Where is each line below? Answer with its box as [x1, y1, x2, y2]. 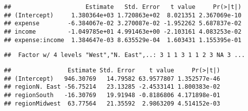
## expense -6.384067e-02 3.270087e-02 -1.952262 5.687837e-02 [4, 20, 242, 27]
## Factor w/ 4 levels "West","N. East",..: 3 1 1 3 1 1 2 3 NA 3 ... [4, 52, 245, 59]
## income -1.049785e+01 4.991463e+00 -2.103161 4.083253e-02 [4, 28, 242, 35]
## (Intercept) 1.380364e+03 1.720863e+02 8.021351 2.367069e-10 [4, 11, 242, 19]
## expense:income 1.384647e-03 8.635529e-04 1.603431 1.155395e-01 [4, 36, 242, 44]
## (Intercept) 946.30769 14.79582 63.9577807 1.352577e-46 [4, 75, 220, 82]
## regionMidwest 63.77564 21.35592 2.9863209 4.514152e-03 [4, 100, 220, 107]
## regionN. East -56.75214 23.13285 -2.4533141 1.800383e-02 [4, 83, 220, 91]
